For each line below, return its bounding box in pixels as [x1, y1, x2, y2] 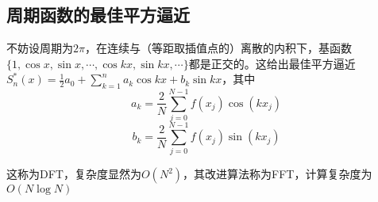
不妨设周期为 [6, 40, 73, 56]
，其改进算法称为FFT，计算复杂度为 [183, 166, 372, 182]
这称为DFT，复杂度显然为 [6, 166, 141, 182]
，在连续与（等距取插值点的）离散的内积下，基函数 [84, 40, 352, 56]
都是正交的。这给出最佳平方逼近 [188, 55, 356, 71]
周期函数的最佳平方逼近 [6, 2, 190, 27]
